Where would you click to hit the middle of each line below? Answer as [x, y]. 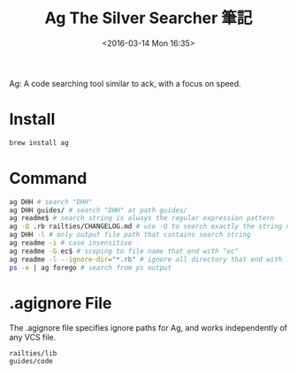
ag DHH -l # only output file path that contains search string [130, 235]
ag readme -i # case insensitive [71, 243]
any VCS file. [33, 337]
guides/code [31, 362]
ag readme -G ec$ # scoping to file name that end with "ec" [124, 251]
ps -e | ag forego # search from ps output [91, 267]
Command [48, 178]
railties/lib [33, 353]
